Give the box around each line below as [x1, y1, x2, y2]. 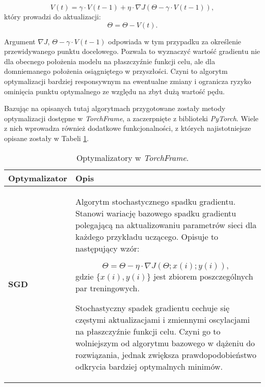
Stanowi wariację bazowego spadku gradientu [75, 207, 236, 219]
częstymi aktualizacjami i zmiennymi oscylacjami [75, 313, 250, 325]
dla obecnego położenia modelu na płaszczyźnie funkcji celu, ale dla [4, 56, 215, 66]
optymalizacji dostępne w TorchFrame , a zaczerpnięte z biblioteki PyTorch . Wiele [4, 113, 258, 123]
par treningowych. [75, 282, 140, 294]
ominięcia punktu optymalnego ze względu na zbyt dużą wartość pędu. [4, 86, 225, 96]
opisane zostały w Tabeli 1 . [4, 132, 89, 143]
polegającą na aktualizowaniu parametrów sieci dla [75, 218, 257, 231]
